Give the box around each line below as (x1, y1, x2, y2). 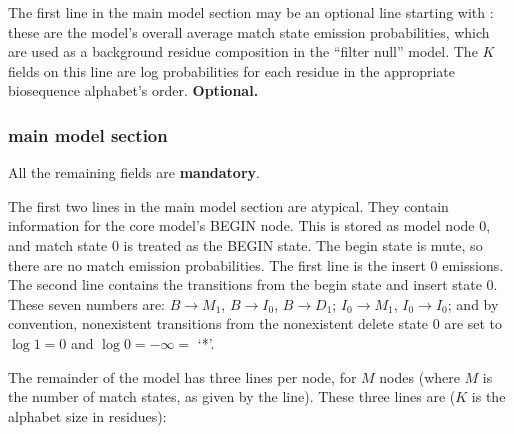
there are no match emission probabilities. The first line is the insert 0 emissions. (8, 254, 504, 275)
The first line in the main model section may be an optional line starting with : (8, 2, 494, 22)
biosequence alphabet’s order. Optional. (8, 80, 259, 101)
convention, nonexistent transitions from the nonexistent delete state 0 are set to (8, 313, 503, 334)
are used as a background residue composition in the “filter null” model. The (8, 41, 478, 62)
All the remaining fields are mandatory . (8, 162, 260, 183)
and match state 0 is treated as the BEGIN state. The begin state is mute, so (8, 234, 483, 255)
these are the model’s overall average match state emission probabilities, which (8, 21, 490, 42)
